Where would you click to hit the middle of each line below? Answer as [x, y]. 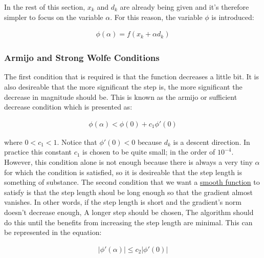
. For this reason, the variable [156, 17]
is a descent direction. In [212, 142]
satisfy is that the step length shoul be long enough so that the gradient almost [128, 192]
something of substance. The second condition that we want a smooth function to [132, 182]
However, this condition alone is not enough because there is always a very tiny [128, 162]
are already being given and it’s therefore [184, 7]
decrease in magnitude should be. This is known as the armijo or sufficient [121, 96]
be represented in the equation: [53, 232]
